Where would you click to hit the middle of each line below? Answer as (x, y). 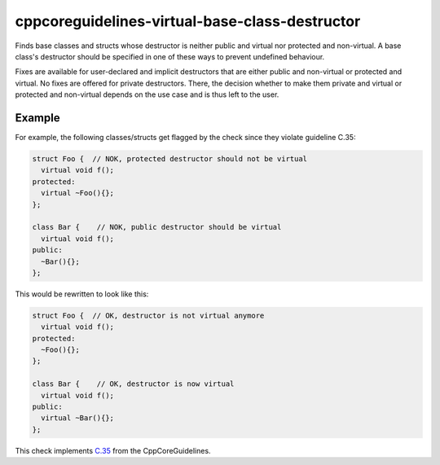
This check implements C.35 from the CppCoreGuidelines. (113, 450)
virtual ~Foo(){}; (77, 193)
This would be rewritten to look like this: (82, 294)
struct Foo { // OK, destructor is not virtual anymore (148, 315)
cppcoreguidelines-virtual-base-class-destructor (188, 21)
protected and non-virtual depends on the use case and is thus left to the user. (147, 94)
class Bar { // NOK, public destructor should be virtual (157, 227)
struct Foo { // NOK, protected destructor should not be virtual (170, 159)
